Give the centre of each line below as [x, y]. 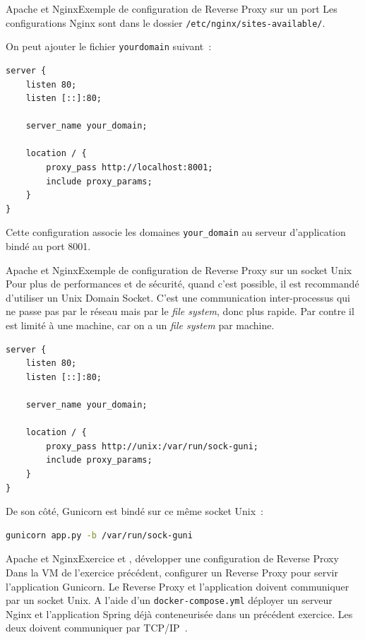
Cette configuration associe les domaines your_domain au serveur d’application [176, 232]
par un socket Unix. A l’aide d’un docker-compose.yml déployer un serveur [169, 600]
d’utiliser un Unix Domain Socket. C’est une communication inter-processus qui [178, 297]
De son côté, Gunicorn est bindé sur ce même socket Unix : [135, 511]
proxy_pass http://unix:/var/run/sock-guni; [152, 446]
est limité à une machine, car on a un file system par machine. [140, 325]
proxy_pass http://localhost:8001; [130, 168]
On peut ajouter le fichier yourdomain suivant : [109, 46]
